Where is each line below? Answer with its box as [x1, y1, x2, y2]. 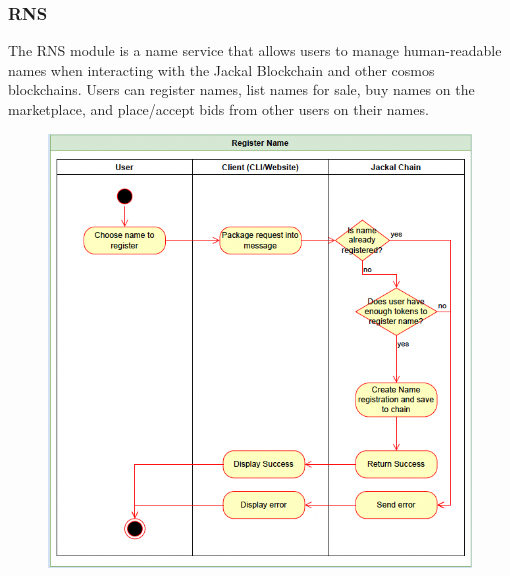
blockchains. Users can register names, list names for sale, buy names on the [8, 79, 475, 100]
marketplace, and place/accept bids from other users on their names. [8, 99, 429, 119]
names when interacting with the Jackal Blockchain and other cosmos [8, 59, 435, 80]
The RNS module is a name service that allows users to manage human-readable [8, 40, 502, 61]
